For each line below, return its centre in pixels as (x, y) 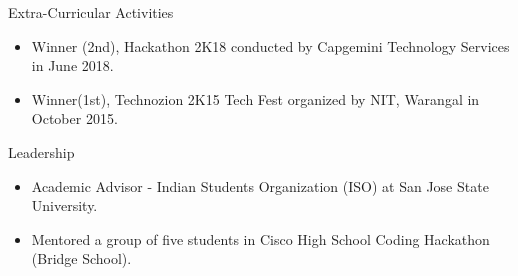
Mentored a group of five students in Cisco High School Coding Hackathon (260, 238)
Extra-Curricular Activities (91, 12)
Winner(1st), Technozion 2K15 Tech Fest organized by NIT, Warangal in (255, 98)
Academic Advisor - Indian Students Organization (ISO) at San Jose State (260, 185)
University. (64, 205)
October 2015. (74, 118)
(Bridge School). (81, 258)
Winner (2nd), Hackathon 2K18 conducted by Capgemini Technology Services (270, 45)
